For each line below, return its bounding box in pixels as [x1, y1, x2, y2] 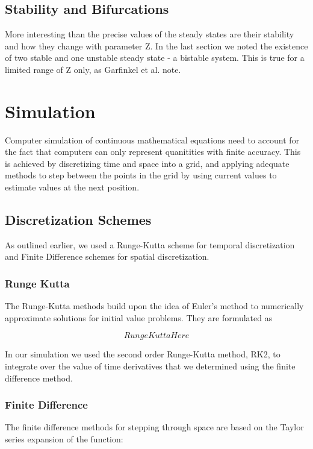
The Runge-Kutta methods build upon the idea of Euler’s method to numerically [5, 300, 304, 312]
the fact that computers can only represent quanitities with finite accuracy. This [5, 145, 301, 158]
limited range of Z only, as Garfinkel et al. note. [5, 63, 181, 75]
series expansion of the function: [5, 433, 123, 445]
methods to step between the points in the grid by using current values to [5, 169, 277, 181]
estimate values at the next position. [5, 181, 140, 193]
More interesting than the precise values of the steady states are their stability [5, 28, 294, 40]
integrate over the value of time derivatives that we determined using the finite [5, 360, 296, 372]
